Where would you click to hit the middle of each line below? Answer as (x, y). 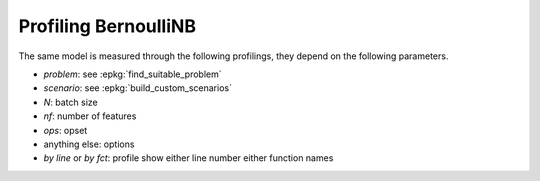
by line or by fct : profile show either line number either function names (188, 158)
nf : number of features (90, 116)
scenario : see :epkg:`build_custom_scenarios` (137, 88)
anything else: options (89, 144)
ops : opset (65, 130)
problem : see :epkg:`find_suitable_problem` (132, 74)
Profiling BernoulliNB (107, 26)
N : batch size (71, 102)
